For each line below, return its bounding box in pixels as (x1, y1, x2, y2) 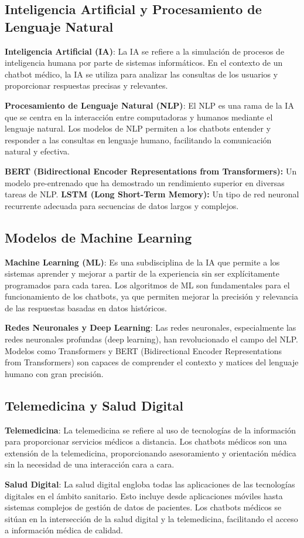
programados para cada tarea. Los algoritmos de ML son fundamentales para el (5, 278, 290, 291)
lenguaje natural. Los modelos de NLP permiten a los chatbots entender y (5, 122, 271, 134)
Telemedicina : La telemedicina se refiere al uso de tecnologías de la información (5, 423, 296, 436)
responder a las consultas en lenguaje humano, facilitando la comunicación (5, 133, 272, 146)
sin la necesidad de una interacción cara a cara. (5, 458, 175, 470)
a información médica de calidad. (5, 524, 123, 536)
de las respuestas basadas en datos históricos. (5, 301, 167, 314)
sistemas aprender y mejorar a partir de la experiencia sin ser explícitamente (5, 267, 279, 280)
